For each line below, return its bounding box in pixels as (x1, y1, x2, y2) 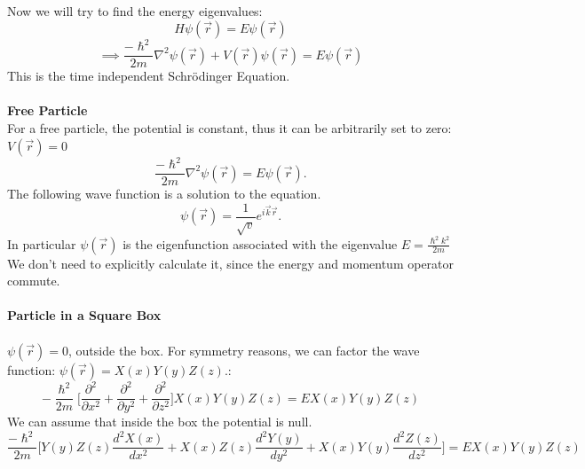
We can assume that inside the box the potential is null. (7, 412, 312, 431)
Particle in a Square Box (7, 306, 162, 324)
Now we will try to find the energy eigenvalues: (7, 2, 263, 20)
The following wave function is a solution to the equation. (7, 184, 321, 203)
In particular (7, 234, 76, 253)
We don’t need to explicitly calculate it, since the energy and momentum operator (7, 254, 455, 272)
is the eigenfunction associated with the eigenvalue (123, 234, 398, 253)
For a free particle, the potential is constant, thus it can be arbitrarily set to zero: (7, 118, 452, 137)
